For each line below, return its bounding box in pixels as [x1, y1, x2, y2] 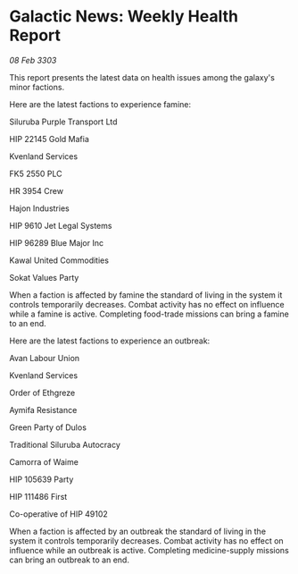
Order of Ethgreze [9, 387, 76, 398]
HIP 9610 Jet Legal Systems [9, 220, 112, 231]
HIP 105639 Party [9, 474, 74, 485]
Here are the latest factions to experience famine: [9, 98, 192, 109]
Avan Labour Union [9, 352, 80, 363]
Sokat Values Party [9, 272, 79, 283]
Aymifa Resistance [9, 404, 78, 415]
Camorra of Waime [9, 456, 79, 467]
